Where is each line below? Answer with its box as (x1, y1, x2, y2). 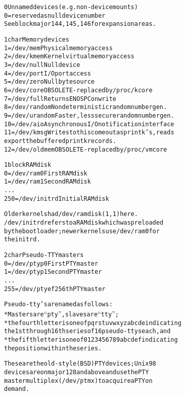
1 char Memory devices (4, 35, 69, 43)
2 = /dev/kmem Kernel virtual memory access (4, 53, 134, 60)
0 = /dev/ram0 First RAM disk (4, 169, 87, 177)
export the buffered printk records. (4, 137, 116, 145)
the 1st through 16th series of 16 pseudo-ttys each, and (4, 328, 171, 335)
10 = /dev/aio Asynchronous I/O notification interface (4, 120, 174, 128)
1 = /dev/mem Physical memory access (4, 44, 113, 52)
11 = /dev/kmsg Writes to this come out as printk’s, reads (4, 129, 174, 136)
